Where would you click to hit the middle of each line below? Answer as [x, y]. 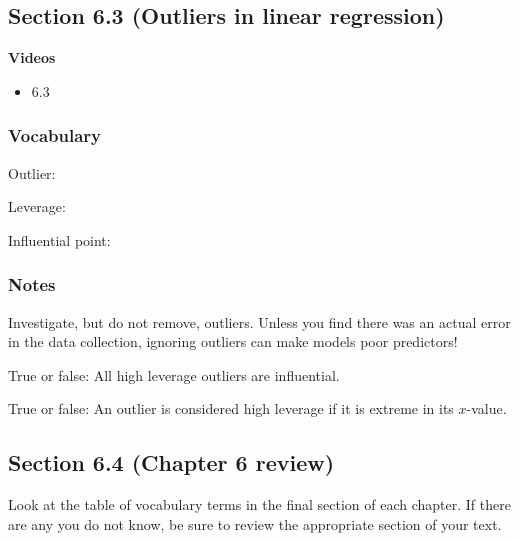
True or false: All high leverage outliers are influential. [174, 374]
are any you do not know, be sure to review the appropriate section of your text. [255, 523]
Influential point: [59, 239]
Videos [32, 57]
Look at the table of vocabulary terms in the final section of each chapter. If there [259, 504]
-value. [486, 408]
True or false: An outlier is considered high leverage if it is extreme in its [231, 408]
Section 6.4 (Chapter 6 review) [171, 462]
